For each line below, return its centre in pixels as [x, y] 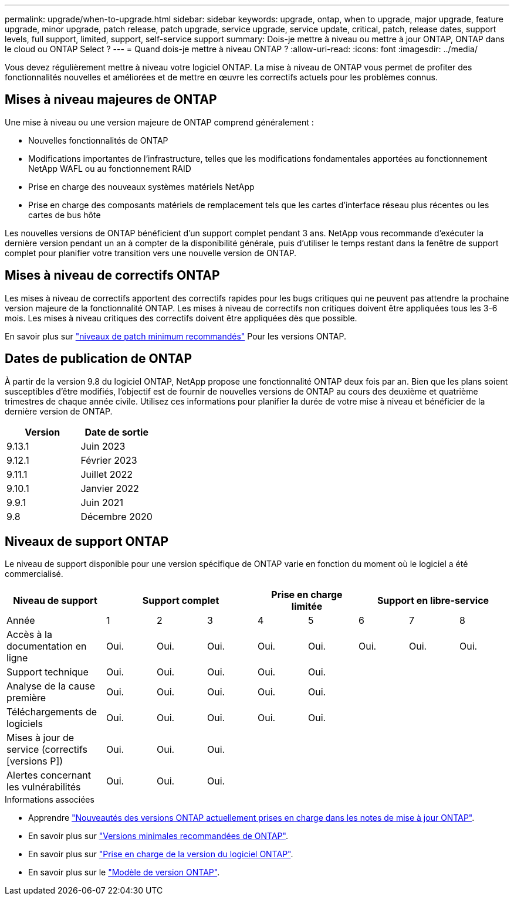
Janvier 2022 [110, 488]
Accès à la [29, 635]
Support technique [48, 672]
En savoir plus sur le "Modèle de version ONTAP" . [124, 872]
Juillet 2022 [107, 474]
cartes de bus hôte [65, 215]
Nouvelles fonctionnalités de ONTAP [98, 140]
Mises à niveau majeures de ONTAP [111, 100]
